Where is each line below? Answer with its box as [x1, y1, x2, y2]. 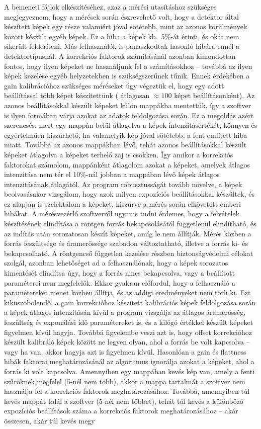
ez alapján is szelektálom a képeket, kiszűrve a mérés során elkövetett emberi [4, 198, 241, 209]
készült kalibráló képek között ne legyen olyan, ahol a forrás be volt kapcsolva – [4, 336, 250, 347]
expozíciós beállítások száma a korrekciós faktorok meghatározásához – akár [4, 405, 238, 416]
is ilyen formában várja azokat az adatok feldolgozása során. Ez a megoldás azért [4, 110, 254, 120]
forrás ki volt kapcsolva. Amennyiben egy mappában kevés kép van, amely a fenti [4, 366, 255, 376]
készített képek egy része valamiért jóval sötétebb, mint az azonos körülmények [4, 21, 247, 32]
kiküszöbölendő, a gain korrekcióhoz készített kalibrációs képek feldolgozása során [4, 297, 256, 307]
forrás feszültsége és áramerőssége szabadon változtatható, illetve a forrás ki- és [4, 238, 248, 248]
